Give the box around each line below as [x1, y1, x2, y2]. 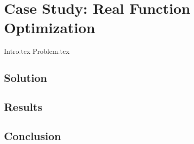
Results [4, 99, 42, 114]
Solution [4, 70, 47, 85]
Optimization [4, 17, 95, 37]
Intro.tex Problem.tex [4, 46, 70, 56]
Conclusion [4, 128, 61, 143]
